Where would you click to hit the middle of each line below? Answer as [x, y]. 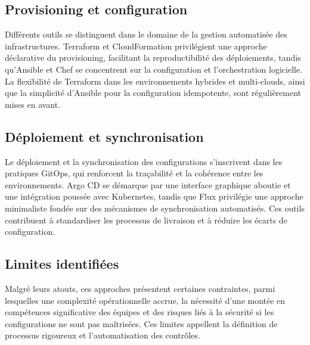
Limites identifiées [62, 264]
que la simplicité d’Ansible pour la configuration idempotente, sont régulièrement [153, 93]
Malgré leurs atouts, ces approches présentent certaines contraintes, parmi [140, 288]
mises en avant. [33, 104]
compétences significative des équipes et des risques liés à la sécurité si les [139, 312]
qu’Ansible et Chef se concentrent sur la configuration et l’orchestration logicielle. [154, 69]
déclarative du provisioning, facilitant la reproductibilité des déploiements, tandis [153, 57]
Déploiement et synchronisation [104, 136]
